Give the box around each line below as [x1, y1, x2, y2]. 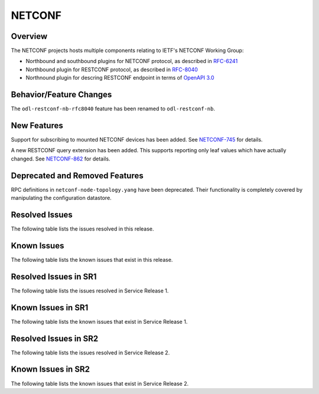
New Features [11, 120, 63, 130]
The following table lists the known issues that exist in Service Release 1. [11, 318, 188, 325]
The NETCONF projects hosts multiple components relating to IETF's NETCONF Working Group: [11, 47, 244, 54]
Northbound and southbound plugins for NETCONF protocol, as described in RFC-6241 [25, 58, 238, 65]
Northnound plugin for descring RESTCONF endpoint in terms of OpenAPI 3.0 [25, 74, 214, 81]
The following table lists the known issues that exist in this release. [11, 256, 173, 263]
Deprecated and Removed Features [11, 170, 144, 180]
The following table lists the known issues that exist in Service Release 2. [11, 380, 189, 387]
